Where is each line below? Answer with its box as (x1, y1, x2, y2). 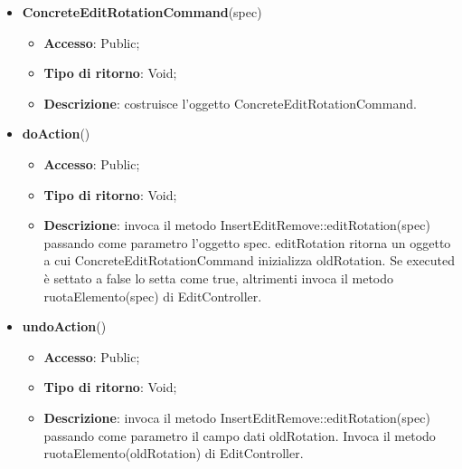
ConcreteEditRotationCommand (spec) (22, 3, 262, 21)
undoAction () (22, 317, 107, 336)
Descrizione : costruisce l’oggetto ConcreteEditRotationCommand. (43, 93, 417, 112)
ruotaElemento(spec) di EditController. (43, 286, 262, 305)
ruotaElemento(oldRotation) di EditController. (43, 444, 304, 463)
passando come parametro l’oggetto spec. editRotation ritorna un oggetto (43, 233, 451, 252)
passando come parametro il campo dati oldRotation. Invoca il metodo (43, 426, 436, 445)
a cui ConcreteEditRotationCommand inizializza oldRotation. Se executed (43, 251, 456, 270)
